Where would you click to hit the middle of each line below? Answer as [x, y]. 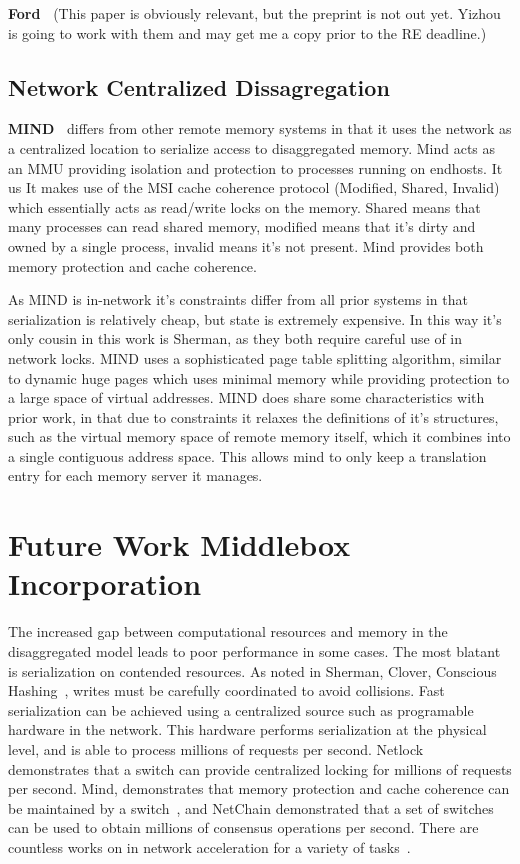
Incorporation [105, 583]
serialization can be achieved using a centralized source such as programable [241, 709]
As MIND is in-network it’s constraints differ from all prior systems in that [238, 299]
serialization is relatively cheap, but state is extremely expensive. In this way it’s [255, 318]
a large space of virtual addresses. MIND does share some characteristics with [246, 397]
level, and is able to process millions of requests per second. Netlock [216, 748]
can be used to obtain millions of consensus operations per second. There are [243, 827]
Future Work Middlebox [179, 544]
